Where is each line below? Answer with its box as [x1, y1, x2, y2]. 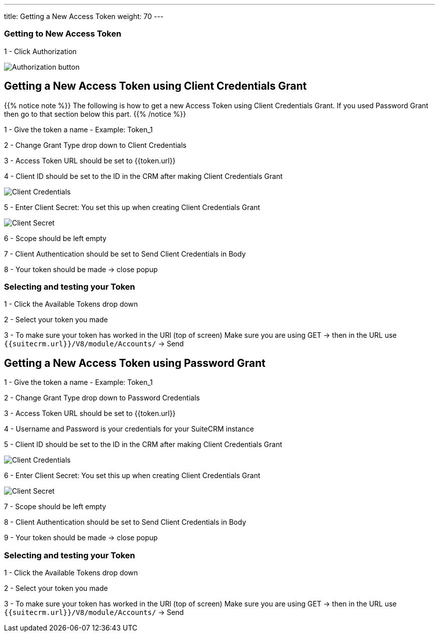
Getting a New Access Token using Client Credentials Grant [4, 80, 307, 93]
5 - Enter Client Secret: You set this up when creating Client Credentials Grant [4, 202, 260, 211]
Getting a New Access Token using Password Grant [4, 356, 266, 369]
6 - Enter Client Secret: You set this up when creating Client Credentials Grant [4, 471, 261, 480]
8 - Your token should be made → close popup [4, 265, 158, 274]
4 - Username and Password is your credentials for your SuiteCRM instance [4, 425, 254, 434]
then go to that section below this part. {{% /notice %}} [4, 109, 186, 118]
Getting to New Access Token [4, 29, 121, 39]
